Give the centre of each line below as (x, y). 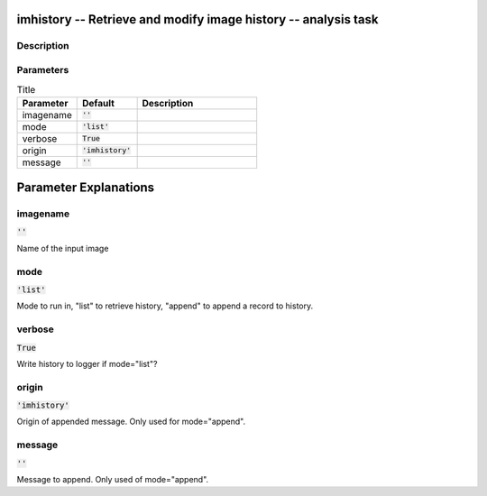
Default (98, 103)
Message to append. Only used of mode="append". (113, 479)
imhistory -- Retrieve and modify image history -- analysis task (198, 19)
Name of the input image (63, 248)
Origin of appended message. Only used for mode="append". (131, 422)
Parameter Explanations (86, 188)
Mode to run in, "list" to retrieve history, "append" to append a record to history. (165, 306)
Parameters (43, 69)
